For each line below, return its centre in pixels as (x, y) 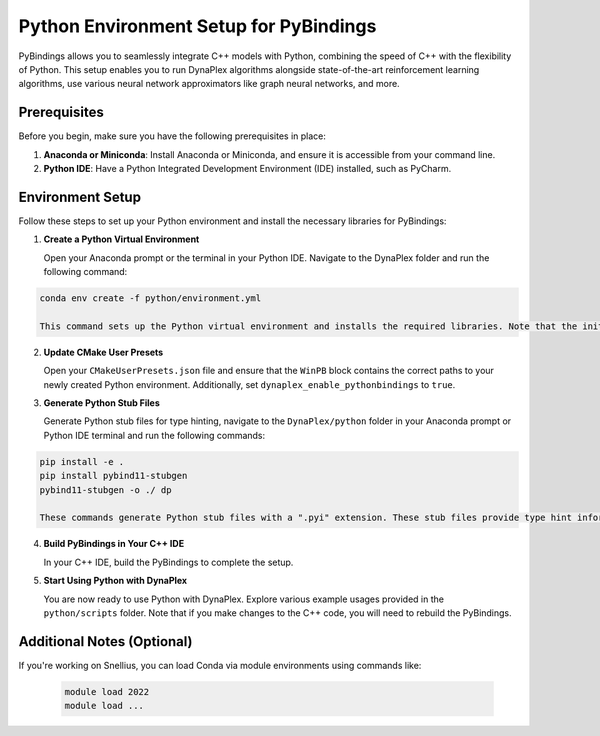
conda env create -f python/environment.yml (150, 298)
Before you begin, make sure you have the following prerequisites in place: (172, 136)
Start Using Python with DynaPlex (115, 581)
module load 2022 (107, 691)
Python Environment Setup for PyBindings (197, 26)
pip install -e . (82, 461)
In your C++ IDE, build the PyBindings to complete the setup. (168, 562)
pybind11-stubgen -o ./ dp (105, 489)
